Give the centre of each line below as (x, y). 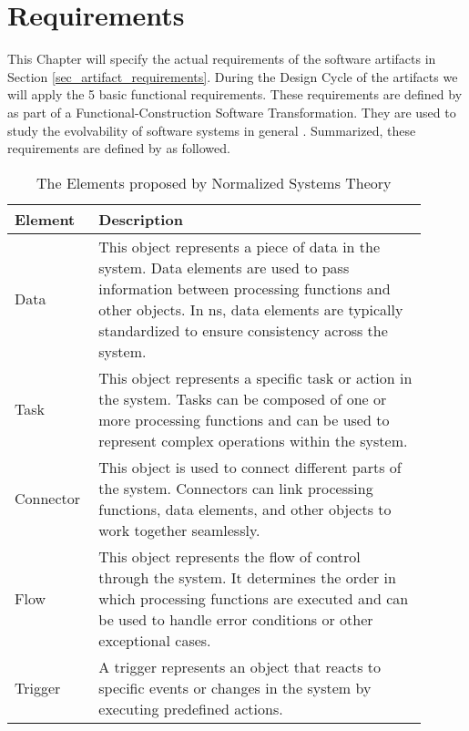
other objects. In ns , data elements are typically (251, 309)
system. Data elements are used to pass (224, 267)
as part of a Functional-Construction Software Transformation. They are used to (232, 112)
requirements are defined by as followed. (119, 148)
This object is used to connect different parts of (250, 467)
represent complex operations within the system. (253, 440)
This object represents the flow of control (229, 556)
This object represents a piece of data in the (240, 246)
